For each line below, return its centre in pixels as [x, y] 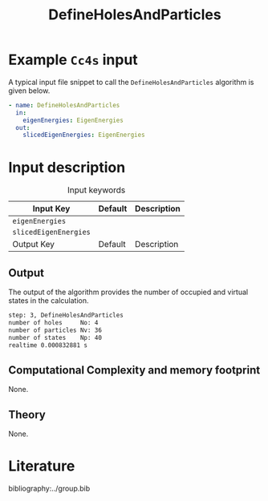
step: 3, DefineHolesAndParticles [66, 315]
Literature [42, 466]
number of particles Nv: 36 [55, 330]
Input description [67, 167]
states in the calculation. [49, 301]
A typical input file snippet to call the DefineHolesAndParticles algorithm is [131, 82]
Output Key [33, 244]
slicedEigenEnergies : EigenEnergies [84, 135]
